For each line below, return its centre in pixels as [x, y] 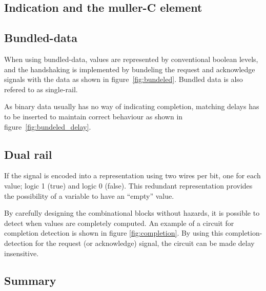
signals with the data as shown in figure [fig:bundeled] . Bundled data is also [124, 79]
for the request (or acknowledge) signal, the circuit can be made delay [145, 243]
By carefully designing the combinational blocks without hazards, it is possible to [132, 213]
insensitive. [22, 253]
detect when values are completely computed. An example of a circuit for [119, 223]
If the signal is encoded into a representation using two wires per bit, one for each [132, 175]
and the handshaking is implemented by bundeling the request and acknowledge [130, 69]
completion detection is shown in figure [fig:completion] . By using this [114, 233]
